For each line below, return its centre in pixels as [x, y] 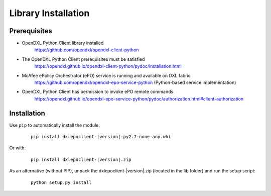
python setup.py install [61, 182]
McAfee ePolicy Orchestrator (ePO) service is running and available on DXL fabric [106, 75]
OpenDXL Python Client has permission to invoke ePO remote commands [98, 92]
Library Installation [49, 13]
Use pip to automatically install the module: [54, 125]
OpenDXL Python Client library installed [63, 43]
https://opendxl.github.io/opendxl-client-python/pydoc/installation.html [108, 66]
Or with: [18, 148]
